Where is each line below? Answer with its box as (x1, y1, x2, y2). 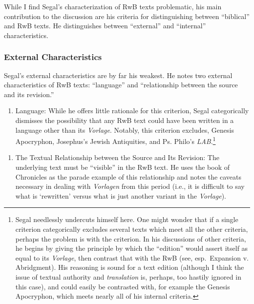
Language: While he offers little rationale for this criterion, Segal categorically (15, 105, 249, 116)
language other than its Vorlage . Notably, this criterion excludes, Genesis (15, 124, 234, 135)
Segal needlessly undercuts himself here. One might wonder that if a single (15, 214, 238, 224)
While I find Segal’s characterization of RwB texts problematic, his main (4, 1, 222, 11)
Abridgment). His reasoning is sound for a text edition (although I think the (15, 262, 244, 272)
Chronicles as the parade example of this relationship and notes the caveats (15, 171, 241, 182)
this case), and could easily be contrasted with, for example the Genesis (15, 281, 230, 291)
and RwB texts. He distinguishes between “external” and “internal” (4, 20, 206, 31)
